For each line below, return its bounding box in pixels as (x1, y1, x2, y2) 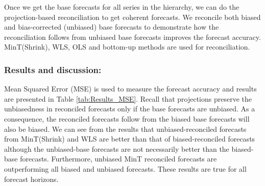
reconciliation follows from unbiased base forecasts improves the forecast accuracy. (4, 31, 261, 42)
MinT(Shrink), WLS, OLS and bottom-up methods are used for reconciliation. (4, 41, 250, 52)
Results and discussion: (4, 63, 102, 76)
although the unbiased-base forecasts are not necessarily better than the (4, 143, 229, 154)
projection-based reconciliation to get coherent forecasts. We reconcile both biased (4, 11, 261, 22)
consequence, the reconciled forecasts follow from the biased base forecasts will (4, 113, 250, 124)
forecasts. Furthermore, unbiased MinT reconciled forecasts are (20, 153, 217, 164)
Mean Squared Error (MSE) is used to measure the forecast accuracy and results (4, 83, 257, 94)
